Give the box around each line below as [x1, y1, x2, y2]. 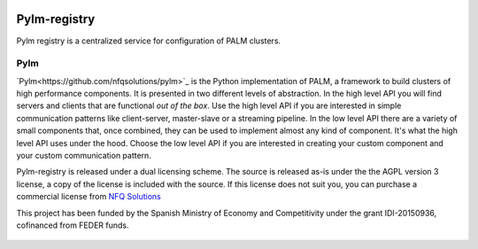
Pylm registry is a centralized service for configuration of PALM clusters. [16, 35, 281, 46]
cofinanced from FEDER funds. [16, 220, 129, 230]
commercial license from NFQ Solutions [16, 191, 161, 202]
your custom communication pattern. [16, 151, 152, 160]
